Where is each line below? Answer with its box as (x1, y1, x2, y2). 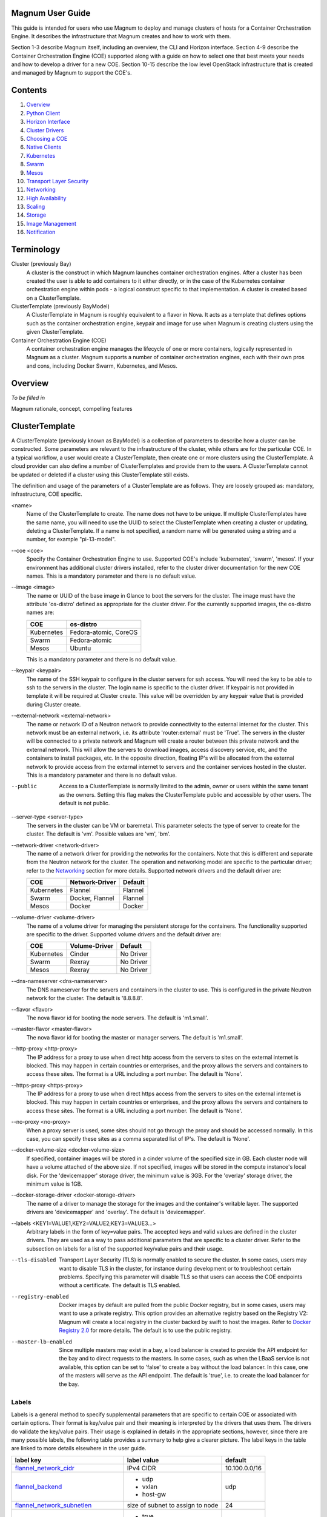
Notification (26, 228, 56, 236)
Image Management (26, 220, 77, 227)
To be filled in (11, 394, 45, 401)
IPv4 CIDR (127, 1464, 156, 1472)
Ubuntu (70, 644, 91, 652)
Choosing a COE (26, 135, 68, 142)
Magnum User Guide (11, 8, 91, 18)
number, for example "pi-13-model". (26, 536, 116, 543)
